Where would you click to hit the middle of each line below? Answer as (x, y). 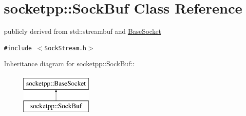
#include (18, 48)
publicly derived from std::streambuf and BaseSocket (83, 31)
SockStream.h (65, 48)
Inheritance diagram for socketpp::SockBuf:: (69, 64)
